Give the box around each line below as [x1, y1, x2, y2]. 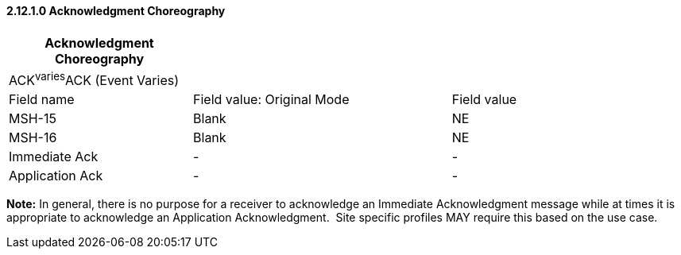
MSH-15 [9, 110, 56, 126]
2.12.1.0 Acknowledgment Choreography [6, 4, 226, 17]
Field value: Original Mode [193, 91, 350, 107]
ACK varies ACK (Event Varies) [9, 69, 179, 88]
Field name [9, 91, 75, 107]
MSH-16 [9, 129, 57, 145]
